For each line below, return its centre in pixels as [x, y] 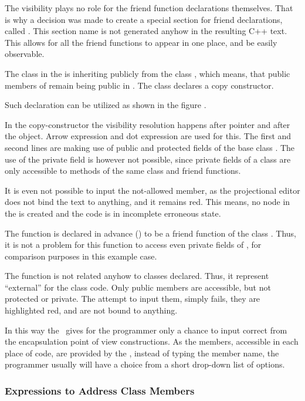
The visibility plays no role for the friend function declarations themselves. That [149, 8]
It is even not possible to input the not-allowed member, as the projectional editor [152, 190]
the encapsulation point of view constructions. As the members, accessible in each [152, 341]
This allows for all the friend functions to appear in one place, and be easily [141, 42]
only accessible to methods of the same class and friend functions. [123, 171]
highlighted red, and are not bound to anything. [91, 310]
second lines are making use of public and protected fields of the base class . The [150, 147]
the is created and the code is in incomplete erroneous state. [113, 213]
